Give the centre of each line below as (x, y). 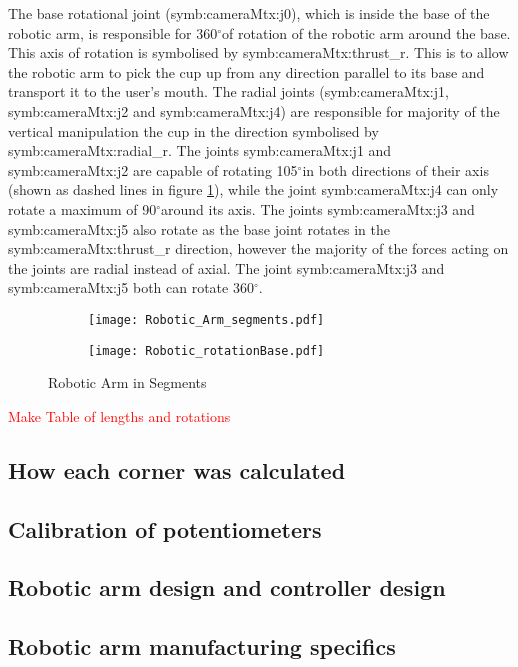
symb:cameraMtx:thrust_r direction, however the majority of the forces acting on (258, 248)
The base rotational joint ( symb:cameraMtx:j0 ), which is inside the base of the (249, 13)
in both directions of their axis (395, 169)
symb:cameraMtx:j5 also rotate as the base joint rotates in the (199, 228)
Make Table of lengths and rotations (119, 415)
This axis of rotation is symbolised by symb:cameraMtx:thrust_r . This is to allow (258, 52)
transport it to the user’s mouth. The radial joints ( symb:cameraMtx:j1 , (228, 91)
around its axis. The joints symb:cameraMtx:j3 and (318, 208)
